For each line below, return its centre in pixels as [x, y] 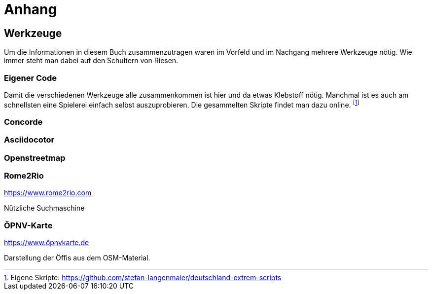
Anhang [31, 9]
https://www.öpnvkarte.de [47, 243]
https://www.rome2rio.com [48, 193]
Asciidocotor [29, 140]
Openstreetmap [35, 158]
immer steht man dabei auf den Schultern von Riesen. [91, 61]
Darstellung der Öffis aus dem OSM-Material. [77, 258]
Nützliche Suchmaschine [44, 208]
